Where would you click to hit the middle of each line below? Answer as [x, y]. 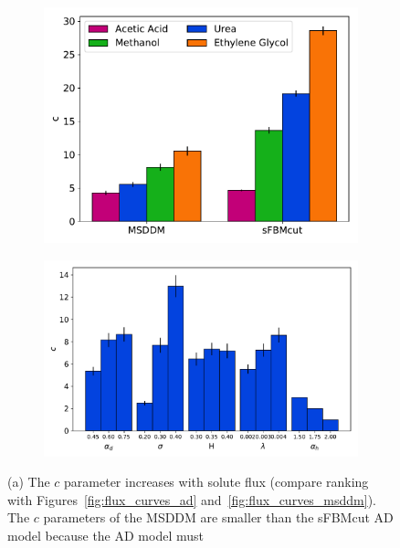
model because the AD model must [105, 535]
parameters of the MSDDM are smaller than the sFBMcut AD [218, 517]
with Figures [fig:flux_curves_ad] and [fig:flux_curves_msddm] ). [192, 499]
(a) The [29, 482]
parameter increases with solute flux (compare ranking [216, 482]
